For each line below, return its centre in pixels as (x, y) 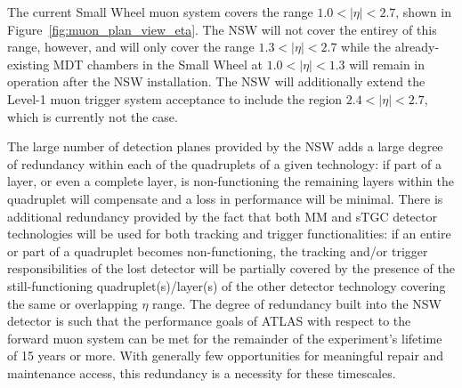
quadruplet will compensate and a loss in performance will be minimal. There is (225, 198)
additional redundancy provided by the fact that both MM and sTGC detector (222, 216)
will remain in (387, 64)
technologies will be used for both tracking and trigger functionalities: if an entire (229, 234)
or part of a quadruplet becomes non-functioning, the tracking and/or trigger (218, 251)
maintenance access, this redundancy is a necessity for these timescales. (202, 372)
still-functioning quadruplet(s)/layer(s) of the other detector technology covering (227, 285)
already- (417, 47)
